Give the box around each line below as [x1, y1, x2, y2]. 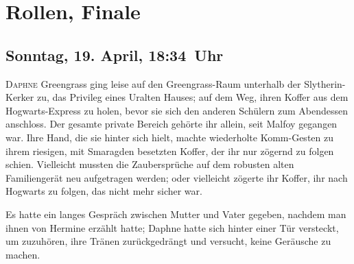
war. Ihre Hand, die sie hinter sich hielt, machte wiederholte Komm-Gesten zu [5, 130, 333, 144]
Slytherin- [304, 76, 346, 91]
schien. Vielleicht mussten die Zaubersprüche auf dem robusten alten [5, 157, 294, 171]
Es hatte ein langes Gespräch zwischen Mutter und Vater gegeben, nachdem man [5, 206, 346, 221]
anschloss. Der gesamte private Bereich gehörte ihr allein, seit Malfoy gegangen [5, 117, 338, 131]
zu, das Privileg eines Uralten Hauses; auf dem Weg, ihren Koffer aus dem [36, 90, 349, 104]
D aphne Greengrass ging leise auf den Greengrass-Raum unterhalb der [5, 76, 301, 91]
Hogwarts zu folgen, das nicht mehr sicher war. [5, 184, 202, 198]
